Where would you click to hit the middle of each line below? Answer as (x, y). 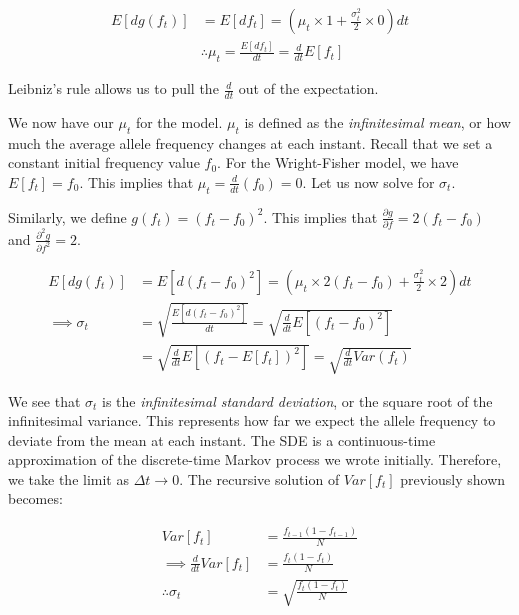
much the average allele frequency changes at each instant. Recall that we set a (250, 142)
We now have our (61, 122)
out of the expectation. (308, 88)
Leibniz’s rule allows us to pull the (113, 88)
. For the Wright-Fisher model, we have (338, 162)
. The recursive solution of (259, 478)
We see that (44, 400)
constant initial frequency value (104, 162)
